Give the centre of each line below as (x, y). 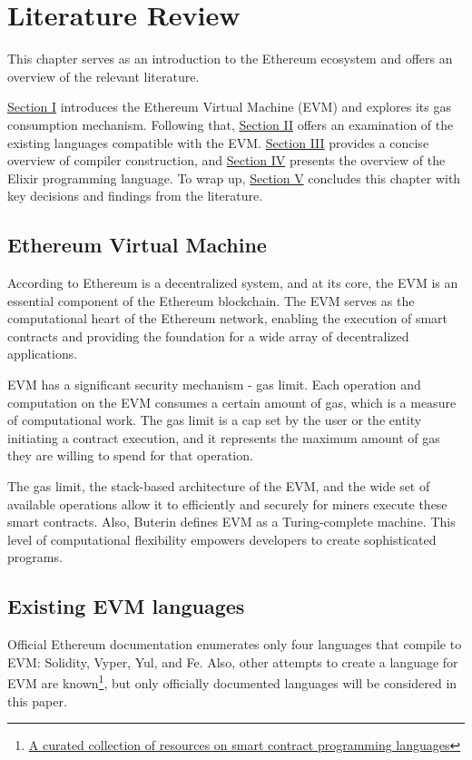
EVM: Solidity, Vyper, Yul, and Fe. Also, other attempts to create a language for (233, 661)
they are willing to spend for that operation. (130, 455)
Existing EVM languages (126, 606)
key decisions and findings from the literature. (135, 196)
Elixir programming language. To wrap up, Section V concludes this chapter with (234, 178)
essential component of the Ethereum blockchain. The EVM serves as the (211, 300)
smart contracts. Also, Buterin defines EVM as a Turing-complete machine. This (231, 522)
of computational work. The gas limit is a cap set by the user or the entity (215, 420)
